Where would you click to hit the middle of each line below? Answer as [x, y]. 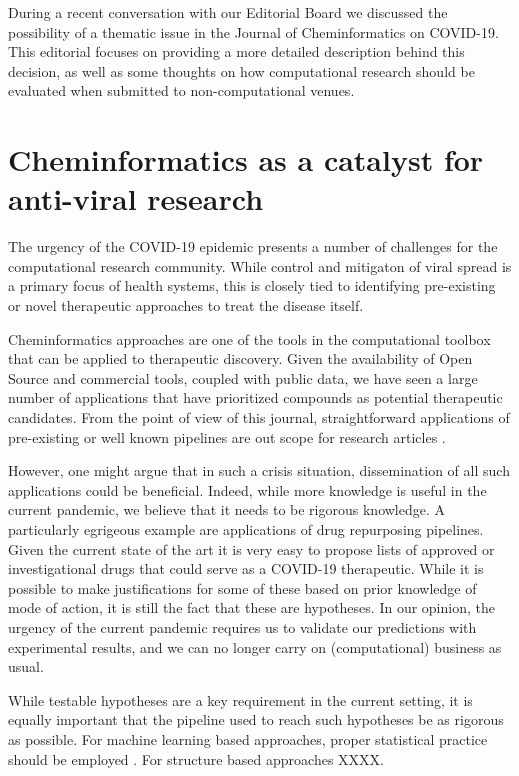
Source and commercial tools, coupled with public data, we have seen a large [243, 377]
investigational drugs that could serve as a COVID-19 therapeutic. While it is [246, 568]
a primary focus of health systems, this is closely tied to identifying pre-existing [252, 285]
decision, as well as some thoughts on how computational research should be [241, 70]
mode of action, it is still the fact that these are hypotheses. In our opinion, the [251, 607]
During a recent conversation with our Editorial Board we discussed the [228, 12]
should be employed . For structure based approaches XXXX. [196, 758]
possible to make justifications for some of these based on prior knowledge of [242, 587]
